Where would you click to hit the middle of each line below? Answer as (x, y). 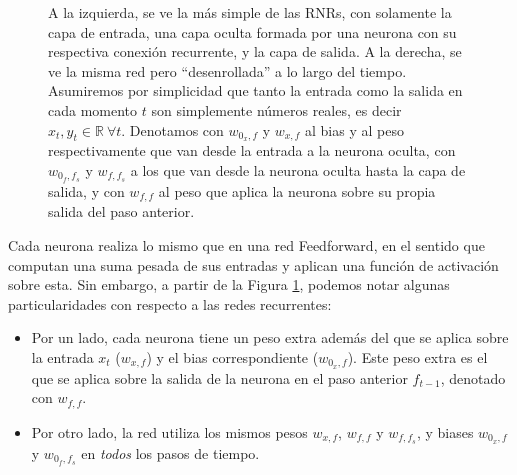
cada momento (93, 109)
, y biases (445, 431)
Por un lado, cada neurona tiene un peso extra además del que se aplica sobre (270, 337)
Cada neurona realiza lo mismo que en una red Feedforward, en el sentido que (246, 244)
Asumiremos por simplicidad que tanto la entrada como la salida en (255, 90)
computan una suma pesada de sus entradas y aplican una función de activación (253, 264)
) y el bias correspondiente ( (232, 356)
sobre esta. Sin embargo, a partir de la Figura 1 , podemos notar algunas (229, 284)
